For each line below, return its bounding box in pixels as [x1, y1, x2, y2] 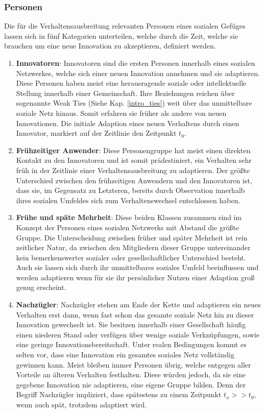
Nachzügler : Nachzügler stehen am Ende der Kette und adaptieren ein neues [16, 299, 261, 310]
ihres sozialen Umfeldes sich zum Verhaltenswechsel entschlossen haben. [16, 195, 240, 205]
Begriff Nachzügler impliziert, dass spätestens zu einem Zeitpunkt [16, 389, 222, 400]
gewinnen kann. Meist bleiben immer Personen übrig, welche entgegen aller [16, 359, 251, 370]
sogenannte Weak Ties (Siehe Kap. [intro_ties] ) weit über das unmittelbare [16, 98, 252, 108]
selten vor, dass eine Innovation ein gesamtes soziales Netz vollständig [16, 349, 234, 360]
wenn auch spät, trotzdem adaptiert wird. [16, 399, 147, 409]
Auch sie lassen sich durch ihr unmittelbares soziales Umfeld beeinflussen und [16, 262, 259, 273]
